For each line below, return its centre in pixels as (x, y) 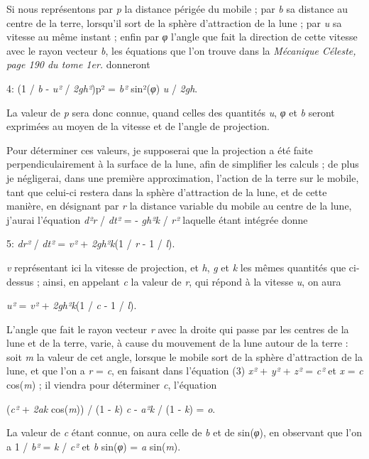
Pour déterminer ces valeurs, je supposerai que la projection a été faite (160, 150)
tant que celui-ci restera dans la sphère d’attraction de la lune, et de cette (167, 191)
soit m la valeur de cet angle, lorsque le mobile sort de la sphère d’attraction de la (184, 356)
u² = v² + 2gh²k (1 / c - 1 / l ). (72, 305)
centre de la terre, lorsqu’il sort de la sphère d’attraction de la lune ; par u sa (174, 22)
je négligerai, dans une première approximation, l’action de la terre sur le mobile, (183, 177)
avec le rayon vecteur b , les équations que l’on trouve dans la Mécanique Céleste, (181, 50)
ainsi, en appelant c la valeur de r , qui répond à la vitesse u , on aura (192, 281)
